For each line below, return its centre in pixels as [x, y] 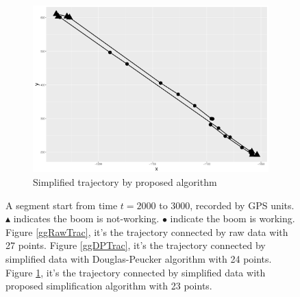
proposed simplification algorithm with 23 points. [109, 286]
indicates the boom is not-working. [86, 218]
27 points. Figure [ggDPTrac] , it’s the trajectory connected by [136, 245]
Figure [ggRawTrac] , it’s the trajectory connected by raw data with [147, 231]
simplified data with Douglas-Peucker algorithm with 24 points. [139, 259]
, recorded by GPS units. [242, 205]
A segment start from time [62, 205]
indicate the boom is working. [233, 218]
